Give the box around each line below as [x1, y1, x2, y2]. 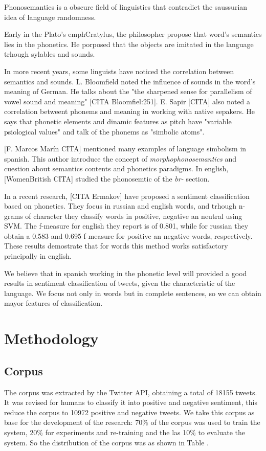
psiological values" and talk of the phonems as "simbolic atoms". [4, 126, 205, 137]
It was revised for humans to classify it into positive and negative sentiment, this [4, 397, 257, 408]
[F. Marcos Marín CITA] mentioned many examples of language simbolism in [4, 143, 247, 154]
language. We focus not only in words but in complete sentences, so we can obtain [4, 287, 261, 298]
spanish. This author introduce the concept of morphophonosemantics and [4, 153, 237, 164]
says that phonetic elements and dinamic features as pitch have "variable [4, 116, 232, 126]
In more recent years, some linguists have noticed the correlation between [4, 65, 234, 76]
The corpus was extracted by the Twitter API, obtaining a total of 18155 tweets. [4, 387, 257, 397]
